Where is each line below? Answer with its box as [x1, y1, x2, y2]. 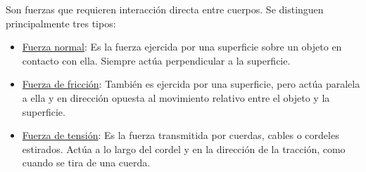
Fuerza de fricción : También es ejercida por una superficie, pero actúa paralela [22, 77, 360, 91]
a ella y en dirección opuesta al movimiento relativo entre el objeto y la [22, 90, 330, 105]
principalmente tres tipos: [6, 15, 116, 30]
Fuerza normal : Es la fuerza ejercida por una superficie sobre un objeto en [22, 39, 342, 54]
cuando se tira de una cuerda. [22, 155, 151, 170]
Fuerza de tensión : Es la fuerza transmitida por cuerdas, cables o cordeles [22, 128, 339, 143]
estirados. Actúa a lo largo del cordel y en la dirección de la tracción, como [22, 141, 346, 156]
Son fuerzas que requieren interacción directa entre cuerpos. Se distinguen [6, 2, 324, 16]
